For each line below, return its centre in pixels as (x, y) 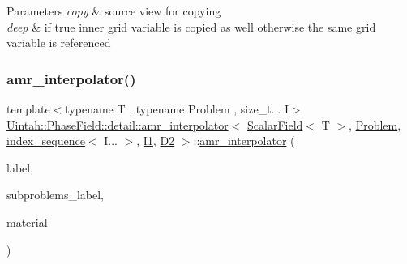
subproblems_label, (55, 195)
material (27, 221)
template (28, 109)
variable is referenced (59, 43)
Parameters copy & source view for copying (114, 11)
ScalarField (275, 124)
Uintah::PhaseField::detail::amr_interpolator (118, 124)
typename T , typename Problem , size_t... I (177, 109)
